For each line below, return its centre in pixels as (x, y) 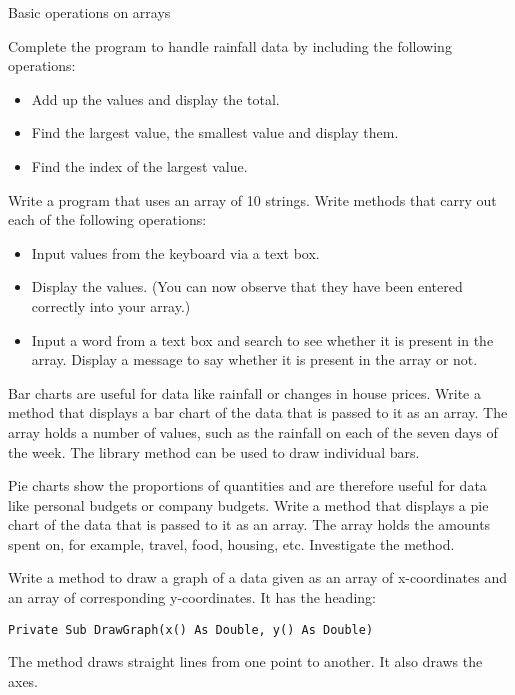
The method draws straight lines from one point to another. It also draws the (245, 661)
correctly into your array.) (111, 305)
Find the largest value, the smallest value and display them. (215, 132)
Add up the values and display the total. (155, 98)
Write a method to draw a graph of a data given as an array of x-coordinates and (257, 577)
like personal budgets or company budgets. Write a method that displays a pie (248, 504)
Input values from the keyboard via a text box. (175, 252)
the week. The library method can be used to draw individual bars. (214, 451)
